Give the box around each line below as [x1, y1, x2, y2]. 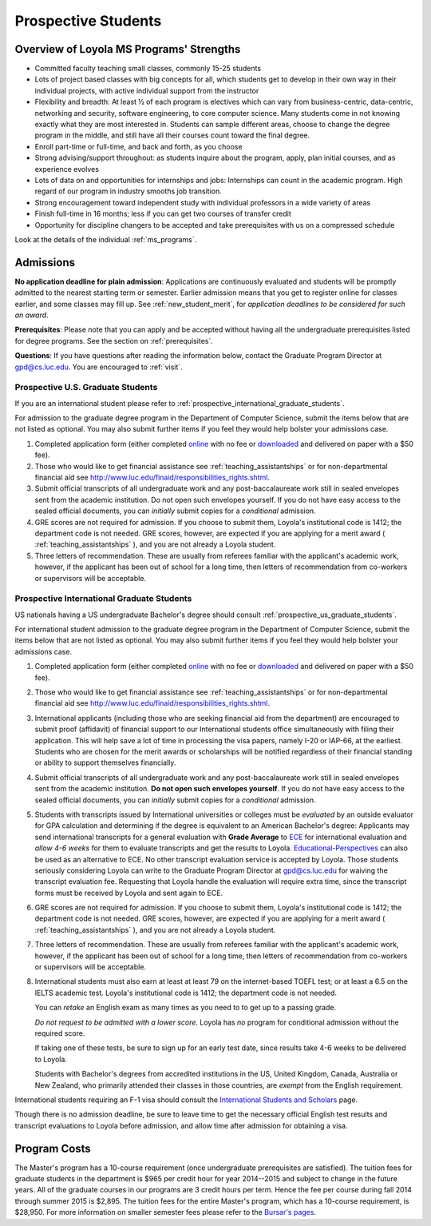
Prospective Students [14, 12, 162, 30]
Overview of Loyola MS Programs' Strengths [14, 42, 241, 56]
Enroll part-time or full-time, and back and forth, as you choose [34, 141, 243, 151]
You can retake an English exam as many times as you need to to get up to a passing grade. [34, 1003, 337, 1013]
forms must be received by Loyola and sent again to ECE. [34, 888, 223, 898]
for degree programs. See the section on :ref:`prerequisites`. [14, 336, 213, 345]
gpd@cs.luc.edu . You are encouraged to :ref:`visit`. [14, 362, 183, 372]
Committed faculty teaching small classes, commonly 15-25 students [34, 64, 262, 74]
